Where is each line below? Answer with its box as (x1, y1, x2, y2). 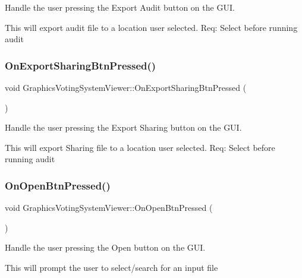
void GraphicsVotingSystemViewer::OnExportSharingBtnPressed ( (5, 81, 247, 93)
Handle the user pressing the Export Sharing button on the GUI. (5, 121, 242, 134)
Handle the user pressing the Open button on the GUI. (5, 241, 206, 254)
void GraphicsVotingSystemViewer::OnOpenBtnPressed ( (5, 201, 213, 214)
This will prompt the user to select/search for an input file (5, 261, 218, 273)
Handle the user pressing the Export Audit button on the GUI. (5, 1, 235, 13)
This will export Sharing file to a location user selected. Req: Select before (5, 141, 275, 153)
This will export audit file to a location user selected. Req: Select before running (5, 21, 298, 33)
